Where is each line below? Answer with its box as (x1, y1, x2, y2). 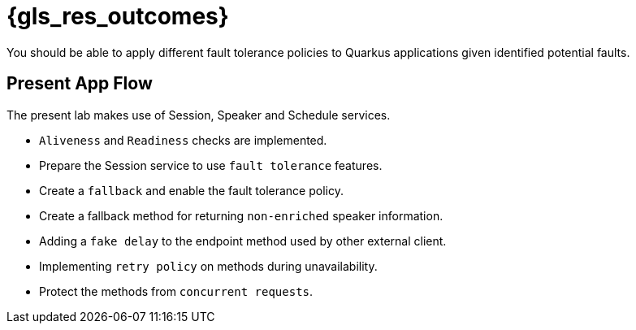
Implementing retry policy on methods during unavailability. (39, 258, 378, 273)
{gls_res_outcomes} (6, 2, 229, 30)
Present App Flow (6, 73, 153, 94)
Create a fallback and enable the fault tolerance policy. (39, 183, 344, 198)
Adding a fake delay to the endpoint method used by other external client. (39, 233, 447, 248)
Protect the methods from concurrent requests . (39, 284, 314, 298)
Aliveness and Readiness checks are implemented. (39, 132, 327, 147)
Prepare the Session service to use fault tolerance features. (39, 158, 383, 172)
